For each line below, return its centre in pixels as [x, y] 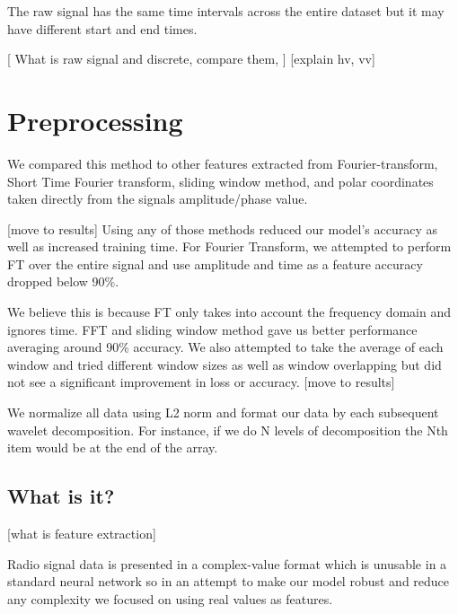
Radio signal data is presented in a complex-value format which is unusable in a [227, 563]
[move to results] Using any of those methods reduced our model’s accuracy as [222, 228]
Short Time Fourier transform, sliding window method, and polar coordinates [220, 181]
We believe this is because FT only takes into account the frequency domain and [229, 312]
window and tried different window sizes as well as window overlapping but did [225, 364]
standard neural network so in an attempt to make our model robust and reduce [229, 581]
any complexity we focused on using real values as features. [170, 598]
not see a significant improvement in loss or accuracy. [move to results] [201, 382]
